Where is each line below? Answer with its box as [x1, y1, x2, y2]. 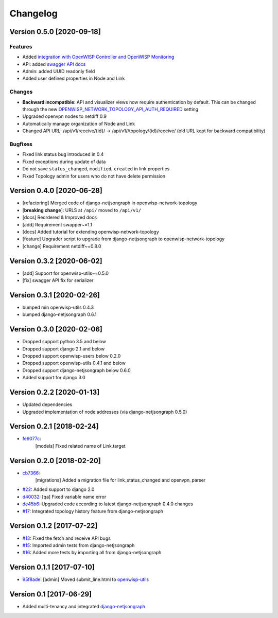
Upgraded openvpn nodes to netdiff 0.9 [22, 113, 107, 119]
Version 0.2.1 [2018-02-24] [9, 422, 99, 431]
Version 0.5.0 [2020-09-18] [9, 27, 101, 36]
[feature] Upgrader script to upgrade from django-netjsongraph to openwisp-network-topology [22, 236, 225, 242]
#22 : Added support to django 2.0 [22, 486, 95, 492]
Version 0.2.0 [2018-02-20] [9, 456, 101, 465]
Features [9, 43, 32, 50]
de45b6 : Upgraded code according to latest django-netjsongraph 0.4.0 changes [22, 501, 193, 507]
